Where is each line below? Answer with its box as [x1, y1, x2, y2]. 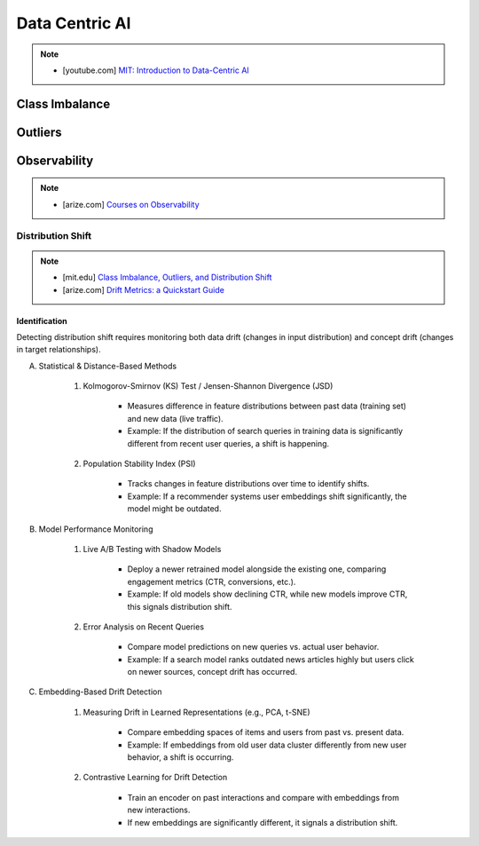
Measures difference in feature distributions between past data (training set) [127, 400, 407, 412]
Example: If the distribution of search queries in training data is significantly [127, 426, 404, 437]
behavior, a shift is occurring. [127, 752, 234, 763]
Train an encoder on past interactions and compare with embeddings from [127, 792, 399, 803]
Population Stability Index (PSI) [82, 458, 196, 470]
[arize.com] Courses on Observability [62, 199, 200, 210]
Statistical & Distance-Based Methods [38, 360, 177, 371]
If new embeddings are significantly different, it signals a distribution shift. [127, 817, 398, 827]
